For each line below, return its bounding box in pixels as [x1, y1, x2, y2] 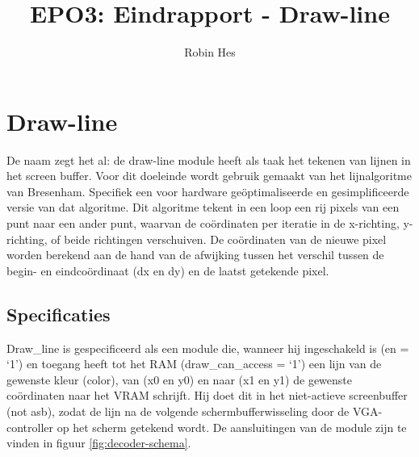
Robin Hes [184, 44, 236, 61]
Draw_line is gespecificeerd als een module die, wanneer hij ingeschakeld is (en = [6, 339, 409, 356]
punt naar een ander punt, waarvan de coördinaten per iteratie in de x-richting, [6, 215, 400, 232]
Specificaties [6, 301, 111, 326]
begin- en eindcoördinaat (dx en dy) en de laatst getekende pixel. [6, 262, 329, 279]
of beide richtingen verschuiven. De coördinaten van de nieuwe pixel [51, 230, 387, 247]
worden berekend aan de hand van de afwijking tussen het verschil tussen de [6, 246, 384, 263]
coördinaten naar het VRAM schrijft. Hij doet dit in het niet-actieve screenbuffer [6, 387, 408, 404]
